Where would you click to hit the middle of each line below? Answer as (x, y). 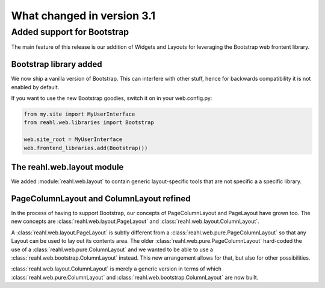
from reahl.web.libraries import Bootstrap (89, 123)
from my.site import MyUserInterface (79, 114)
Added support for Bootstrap (70, 32)
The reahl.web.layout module (67, 167)
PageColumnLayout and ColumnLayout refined (101, 199)
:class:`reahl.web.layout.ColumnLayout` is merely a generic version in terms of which (116, 269)
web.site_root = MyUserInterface (73, 139)
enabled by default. (35, 87)
